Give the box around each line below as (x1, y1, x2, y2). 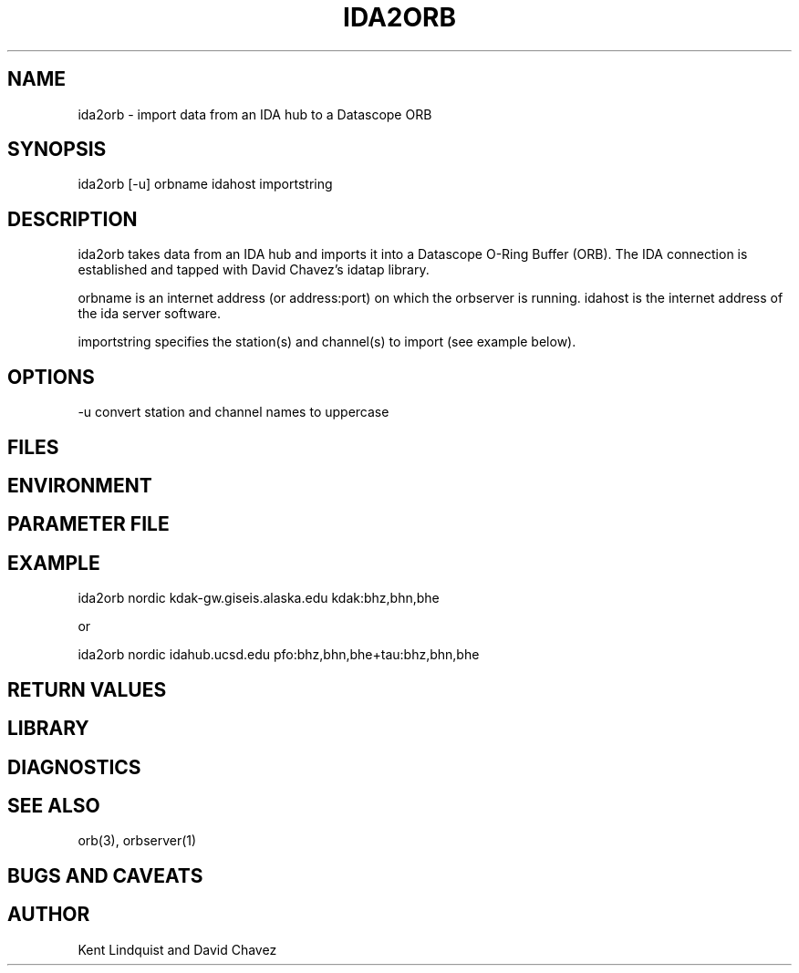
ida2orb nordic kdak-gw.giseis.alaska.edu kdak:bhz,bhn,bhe (78, 590, 440, 606)
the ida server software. (78, 305, 221, 322)
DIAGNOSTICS (7, 755, 141, 779)
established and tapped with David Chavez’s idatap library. (78, 262, 430, 278)
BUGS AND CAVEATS (7, 864, 203, 887)
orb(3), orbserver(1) (78, 833, 197, 849)
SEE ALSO (7, 793, 100, 817)
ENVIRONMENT (7, 473, 152, 497)
